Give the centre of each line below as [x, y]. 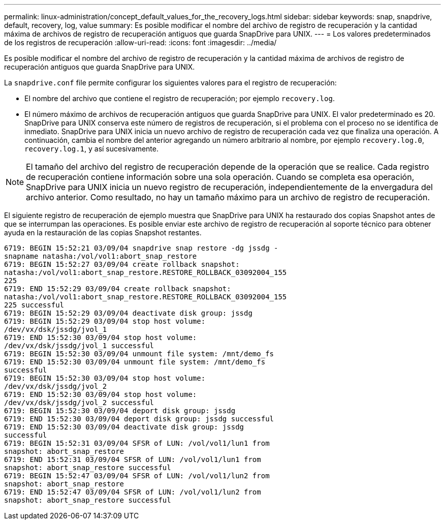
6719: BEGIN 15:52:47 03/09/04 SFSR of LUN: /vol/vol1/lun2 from [137, 476]
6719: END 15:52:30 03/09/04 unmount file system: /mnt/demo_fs [135, 362]
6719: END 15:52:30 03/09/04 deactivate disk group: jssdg [124, 427]
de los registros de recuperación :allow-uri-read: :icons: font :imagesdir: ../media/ [140, 42]
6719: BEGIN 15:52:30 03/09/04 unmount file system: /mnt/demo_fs [139, 354]
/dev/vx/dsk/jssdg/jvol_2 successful [79, 403]
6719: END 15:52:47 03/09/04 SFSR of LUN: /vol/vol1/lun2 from [133, 492]
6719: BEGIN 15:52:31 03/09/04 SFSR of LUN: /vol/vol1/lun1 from [137, 443]
